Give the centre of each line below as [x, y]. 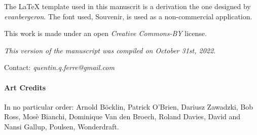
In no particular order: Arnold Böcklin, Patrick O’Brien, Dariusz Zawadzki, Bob [129, 106]
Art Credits [25, 87]
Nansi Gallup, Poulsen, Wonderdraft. [62, 126]
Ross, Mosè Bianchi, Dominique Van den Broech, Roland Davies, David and [122, 116]
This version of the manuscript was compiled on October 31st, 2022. [110, 50]
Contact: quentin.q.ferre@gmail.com [59, 67]
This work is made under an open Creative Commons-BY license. [105, 33]
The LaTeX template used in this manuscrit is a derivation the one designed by [127, 6]
